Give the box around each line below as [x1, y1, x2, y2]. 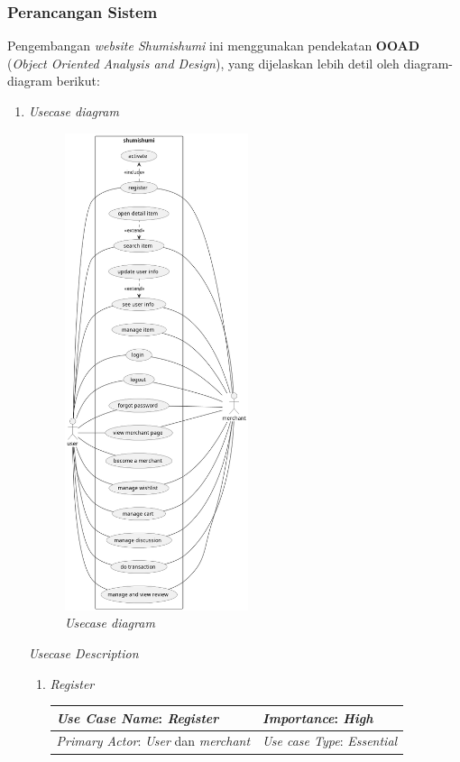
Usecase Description [28, 643, 139, 662]
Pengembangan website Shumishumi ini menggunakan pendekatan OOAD [7, 36, 420, 55]
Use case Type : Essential [262, 731, 398, 750]
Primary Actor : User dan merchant [56, 731, 251, 750]
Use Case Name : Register [56, 708, 219, 727]
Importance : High [262, 708, 373, 727]
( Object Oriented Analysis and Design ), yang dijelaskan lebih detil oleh [7, 53, 400, 72]
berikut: [56, 71, 100, 90]
